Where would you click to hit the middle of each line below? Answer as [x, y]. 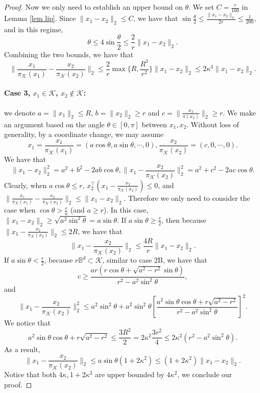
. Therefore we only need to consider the [187, 198]
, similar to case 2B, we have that [155, 260]
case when [20, 210]
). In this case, [126, 210]
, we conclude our [205, 374]
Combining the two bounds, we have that [69, 54]
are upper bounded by [130, 374]
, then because [184, 219]
